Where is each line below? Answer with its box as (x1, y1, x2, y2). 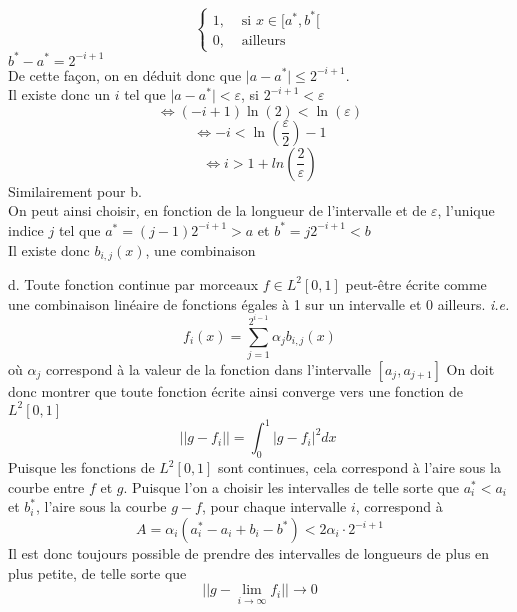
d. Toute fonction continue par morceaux (8, 273, 259, 294)
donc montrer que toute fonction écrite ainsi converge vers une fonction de (8, 380, 463, 401)
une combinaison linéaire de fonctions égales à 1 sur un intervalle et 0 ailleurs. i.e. (8, 293, 510, 314)
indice (8, 219, 44, 240)
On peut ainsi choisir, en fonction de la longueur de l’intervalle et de (8, 200, 427, 221)
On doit (446, 358, 495, 379)
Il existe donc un (8, 84, 110, 105)
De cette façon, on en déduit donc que (8, 64, 242, 85)
